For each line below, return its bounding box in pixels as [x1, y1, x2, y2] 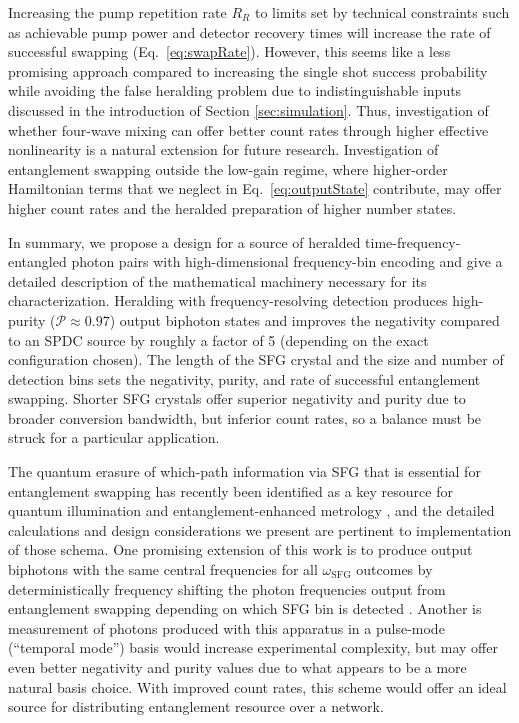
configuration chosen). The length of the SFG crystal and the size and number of [8, 349, 504, 370]
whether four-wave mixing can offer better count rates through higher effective [8, 119, 489, 140]
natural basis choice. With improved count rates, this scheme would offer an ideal [8, 676, 507, 697]
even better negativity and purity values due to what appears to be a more [8, 657, 467, 677]
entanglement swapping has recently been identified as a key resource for [8, 480, 453, 501]
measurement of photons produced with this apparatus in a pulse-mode [8, 617, 445, 638]
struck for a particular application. [8, 427, 220, 448]
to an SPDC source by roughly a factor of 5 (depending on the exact [8, 329, 429, 350]
